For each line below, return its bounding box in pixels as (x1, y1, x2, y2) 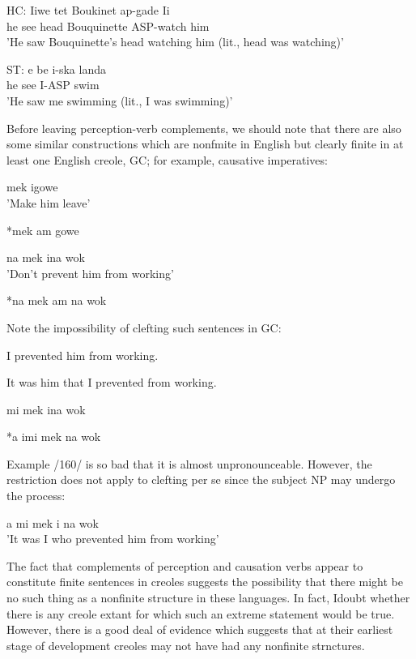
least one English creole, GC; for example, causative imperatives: (6, 151, 328, 168)
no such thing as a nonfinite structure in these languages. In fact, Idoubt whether (6, 589, 410, 606)
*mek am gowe (6, 221, 79, 238)
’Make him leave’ (6, 194, 91, 211)
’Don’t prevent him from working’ (6, 264, 174, 281)
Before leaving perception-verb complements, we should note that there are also (6, 119, 401, 136)
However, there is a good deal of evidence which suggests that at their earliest (6, 621, 393, 638)
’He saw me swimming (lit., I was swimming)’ (6, 92, 233, 109)
